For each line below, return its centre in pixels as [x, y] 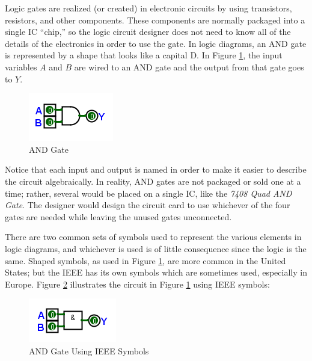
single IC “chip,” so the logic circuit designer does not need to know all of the [148, 32]
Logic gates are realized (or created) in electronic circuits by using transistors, [148, 8]
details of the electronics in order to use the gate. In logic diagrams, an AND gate [156, 43]
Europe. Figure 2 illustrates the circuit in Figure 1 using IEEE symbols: [137, 284]
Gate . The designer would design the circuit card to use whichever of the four [148, 205]
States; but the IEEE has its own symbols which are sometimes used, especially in [156, 272]
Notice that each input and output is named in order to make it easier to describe [156, 169]
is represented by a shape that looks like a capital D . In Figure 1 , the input [144, 55]
